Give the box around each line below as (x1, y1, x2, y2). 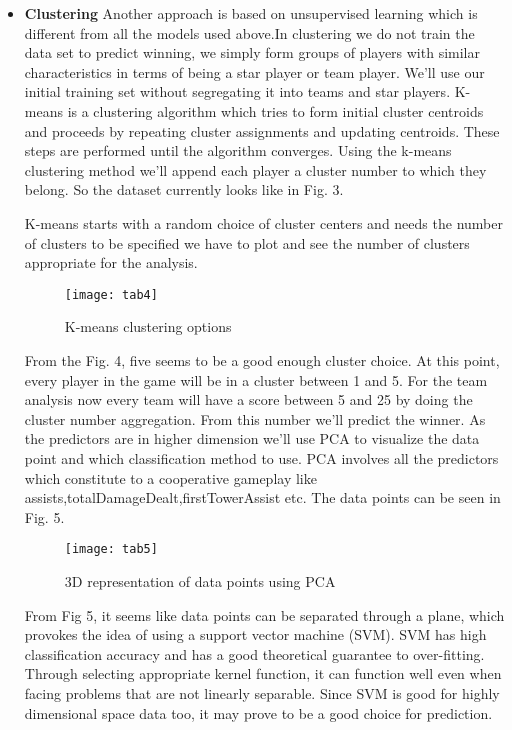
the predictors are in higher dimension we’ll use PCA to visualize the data (24, 428, 480, 449)
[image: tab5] (64, 542, 158, 557)
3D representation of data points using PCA (64, 570, 336, 591)
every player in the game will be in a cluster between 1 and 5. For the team (24, 369, 488, 390)
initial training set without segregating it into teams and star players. (24, 81, 451, 102)
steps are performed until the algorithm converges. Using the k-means (24, 140, 452, 161)
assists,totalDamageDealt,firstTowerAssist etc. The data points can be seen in (24, 487, 501, 508)
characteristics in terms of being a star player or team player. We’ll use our (24, 61, 485, 82)
